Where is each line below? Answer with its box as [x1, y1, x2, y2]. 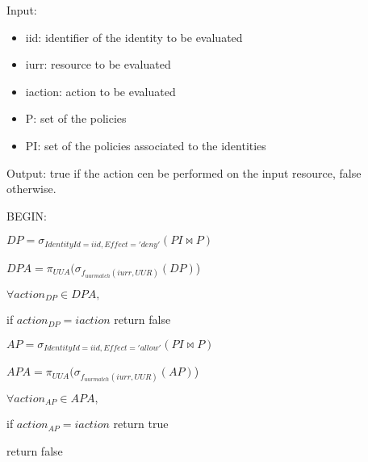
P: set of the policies [25, 110, 127, 127]
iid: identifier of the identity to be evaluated [25, 28, 243, 45]
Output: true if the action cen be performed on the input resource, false [6, 164, 362, 181]
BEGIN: [6, 207, 47, 224]
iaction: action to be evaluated [25, 82, 176, 99]
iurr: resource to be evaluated [25, 56, 171, 73]
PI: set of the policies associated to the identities [25, 136, 266, 153]
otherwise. [6, 180, 56, 197]
